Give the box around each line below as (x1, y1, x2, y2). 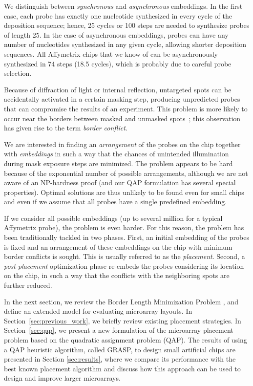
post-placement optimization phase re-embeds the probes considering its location (4, 260, 244, 271)
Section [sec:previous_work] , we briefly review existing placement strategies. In (4, 315, 241, 325)
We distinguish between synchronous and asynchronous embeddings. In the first (4, 1, 243, 11)
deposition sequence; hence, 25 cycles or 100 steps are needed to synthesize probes (4, 20, 250, 30)
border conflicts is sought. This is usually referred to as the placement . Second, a (4, 251, 245, 261)
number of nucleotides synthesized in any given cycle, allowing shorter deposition (4, 39, 246, 49)
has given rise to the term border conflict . (4, 123, 127, 133)
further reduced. (4, 280, 52, 290)
